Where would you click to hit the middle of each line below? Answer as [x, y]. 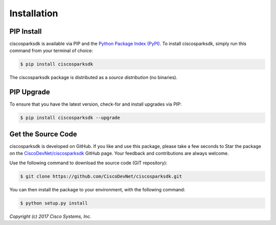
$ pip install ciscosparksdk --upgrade [70, 118]
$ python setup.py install [54, 203]
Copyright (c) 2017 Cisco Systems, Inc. [50, 216]
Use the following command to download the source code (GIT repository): [88, 163]
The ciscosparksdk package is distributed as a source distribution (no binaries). [94, 78]
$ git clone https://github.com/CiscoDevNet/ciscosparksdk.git [101, 176]
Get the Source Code [43, 134]
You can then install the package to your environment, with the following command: [97, 189]
